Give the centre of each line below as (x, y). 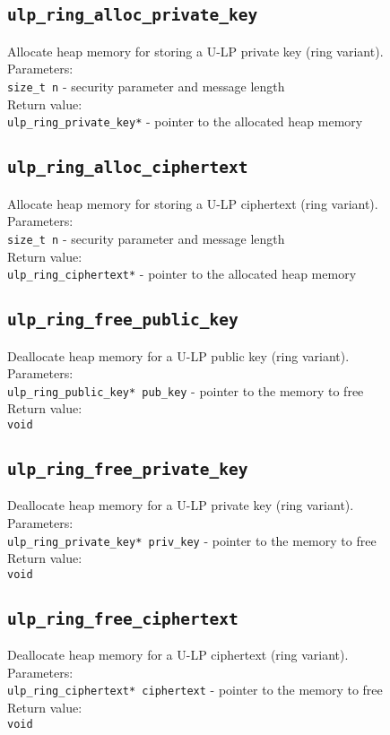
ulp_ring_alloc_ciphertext (128, 168)
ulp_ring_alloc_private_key (133, 15)
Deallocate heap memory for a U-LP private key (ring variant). (181, 505)
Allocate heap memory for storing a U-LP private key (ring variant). (195, 51)
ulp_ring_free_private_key (128, 470)
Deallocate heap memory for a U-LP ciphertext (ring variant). (178, 655)
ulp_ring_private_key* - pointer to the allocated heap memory (185, 121)
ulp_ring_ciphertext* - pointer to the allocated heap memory (182, 274)
